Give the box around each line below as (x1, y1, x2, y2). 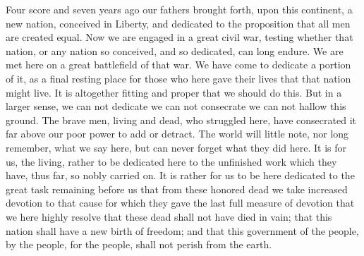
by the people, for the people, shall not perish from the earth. (6, 237, 272, 252)
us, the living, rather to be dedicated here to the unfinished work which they (6, 154, 337, 169)
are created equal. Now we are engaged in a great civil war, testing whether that (6, 30, 353, 44)
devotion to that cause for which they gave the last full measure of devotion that (6, 195, 355, 210)
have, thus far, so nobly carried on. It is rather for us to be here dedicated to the (6, 168, 355, 183)
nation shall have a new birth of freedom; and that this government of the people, (6, 223, 359, 238)
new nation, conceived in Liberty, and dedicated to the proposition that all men (6, 16, 351, 30)
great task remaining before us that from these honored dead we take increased (6, 181, 348, 196)
